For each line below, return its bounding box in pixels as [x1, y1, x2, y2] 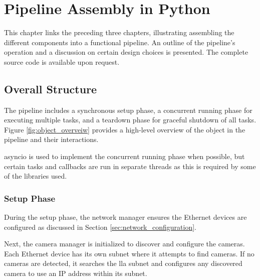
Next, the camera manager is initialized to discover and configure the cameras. [4, 238, 245, 249]
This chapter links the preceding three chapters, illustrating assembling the [4, 27, 234, 38]
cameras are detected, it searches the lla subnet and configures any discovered [4, 258, 242, 268]
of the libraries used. [4, 171, 67, 181]
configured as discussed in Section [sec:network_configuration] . [4, 221, 196, 232]
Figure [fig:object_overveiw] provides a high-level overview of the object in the [4, 124, 245, 134]
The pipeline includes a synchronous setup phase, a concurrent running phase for [4, 104, 252, 115]
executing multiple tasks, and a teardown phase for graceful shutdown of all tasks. [4, 114, 256, 125]
